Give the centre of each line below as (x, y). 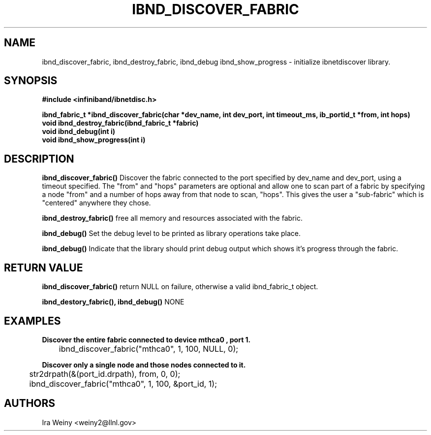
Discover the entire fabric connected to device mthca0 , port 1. (146, 339)
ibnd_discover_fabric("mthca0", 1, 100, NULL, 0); (149, 349)
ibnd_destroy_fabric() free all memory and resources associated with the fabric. (172, 218)
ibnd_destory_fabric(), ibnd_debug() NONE (113, 302)
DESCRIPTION (39, 159)
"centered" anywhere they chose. (96, 203)
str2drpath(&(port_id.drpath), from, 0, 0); (105, 374)
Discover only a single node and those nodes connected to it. (144, 365)
